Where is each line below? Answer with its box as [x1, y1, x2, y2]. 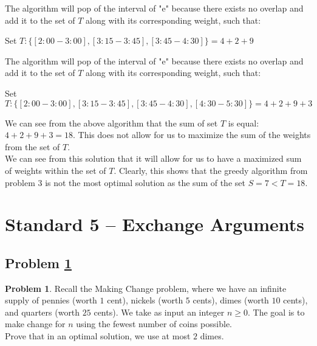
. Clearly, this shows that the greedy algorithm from [114, 164, 308, 176]
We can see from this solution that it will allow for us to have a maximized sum [5, 152, 302, 165]
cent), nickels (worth [107, 294, 183, 306]
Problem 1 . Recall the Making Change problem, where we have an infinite [5, 282, 287, 294]
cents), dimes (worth [193, 294, 269, 306]
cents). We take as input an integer [94, 305, 225, 318]
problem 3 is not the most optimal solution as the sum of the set [5, 176, 245, 189]
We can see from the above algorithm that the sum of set [5, 116, 218, 129]
